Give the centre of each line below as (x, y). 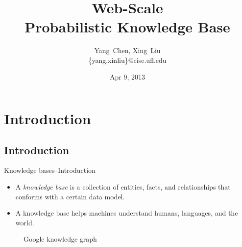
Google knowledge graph (60, 239)
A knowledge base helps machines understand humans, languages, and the (127, 213)
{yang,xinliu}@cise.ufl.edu (127, 60)
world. (25, 222)
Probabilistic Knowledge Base (127, 27)
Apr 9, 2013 (127, 76)
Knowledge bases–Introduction (50, 170)
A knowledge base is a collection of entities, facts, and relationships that (123, 187)
